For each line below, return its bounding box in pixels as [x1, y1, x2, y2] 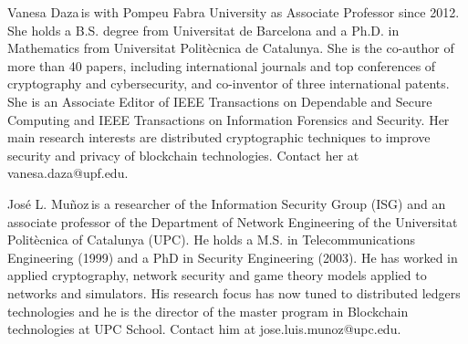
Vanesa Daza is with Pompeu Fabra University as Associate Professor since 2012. [7, 3, 460, 21]
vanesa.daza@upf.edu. [7, 163, 129, 182]
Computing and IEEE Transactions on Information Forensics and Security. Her [7, 109, 450, 129]
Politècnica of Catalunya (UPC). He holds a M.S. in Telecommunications [7, 230, 415, 249]
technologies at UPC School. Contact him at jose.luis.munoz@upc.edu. [7, 319, 401, 339]
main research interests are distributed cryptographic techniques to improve [7, 128, 431, 147]
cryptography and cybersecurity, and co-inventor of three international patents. [7, 74, 450, 93]
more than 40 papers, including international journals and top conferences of [7, 56, 436, 75]
